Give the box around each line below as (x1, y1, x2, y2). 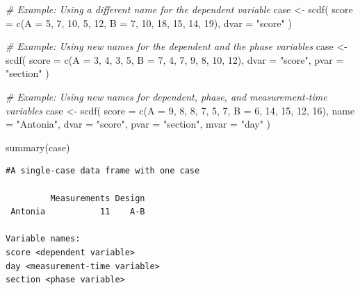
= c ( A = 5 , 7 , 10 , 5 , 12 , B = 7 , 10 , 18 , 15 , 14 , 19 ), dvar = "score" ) (6, 15, 292, 30)
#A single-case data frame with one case (6, 166, 200, 176)
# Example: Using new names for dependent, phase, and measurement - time (6, 89, 327, 103)
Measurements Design (50, 193, 145, 203)
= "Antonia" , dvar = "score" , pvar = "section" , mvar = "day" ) (6, 117, 271, 131)
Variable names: (6, 234, 81, 244)
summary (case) (6, 139, 70, 154)
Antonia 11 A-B (10, 207, 145, 217)
